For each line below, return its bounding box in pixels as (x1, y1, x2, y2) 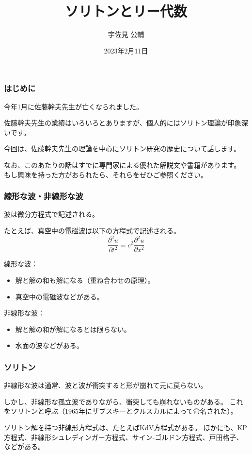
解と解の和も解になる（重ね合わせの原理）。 (15, 275, 155, 285)
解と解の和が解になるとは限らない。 (15, 324, 131, 334)
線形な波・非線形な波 (4, 190, 83, 202)
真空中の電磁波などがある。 (15, 291, 104, 301)
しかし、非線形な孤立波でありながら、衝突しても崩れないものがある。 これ (4, 396, 243, 406)
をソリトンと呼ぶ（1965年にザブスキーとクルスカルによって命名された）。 (4, 406, 237, 416)
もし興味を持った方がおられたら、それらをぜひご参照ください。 (4, 169, 207, 179)
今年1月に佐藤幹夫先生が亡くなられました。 (4, 101, 143, 111)
